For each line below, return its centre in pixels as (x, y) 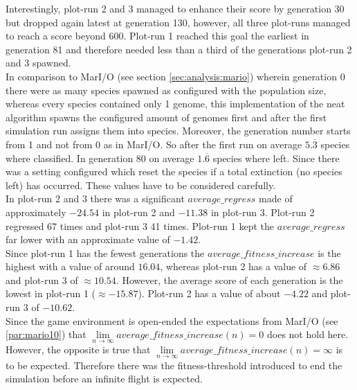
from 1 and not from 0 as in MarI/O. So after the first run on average (154, 144)
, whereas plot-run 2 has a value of (234, 266)
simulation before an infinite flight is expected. (104, 379)
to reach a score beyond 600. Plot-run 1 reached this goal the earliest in (157, 36)
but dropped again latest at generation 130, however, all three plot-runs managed (178, 22)
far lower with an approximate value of (88, 239)
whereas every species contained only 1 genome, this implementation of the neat (175, 104)
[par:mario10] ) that (46, 334)
